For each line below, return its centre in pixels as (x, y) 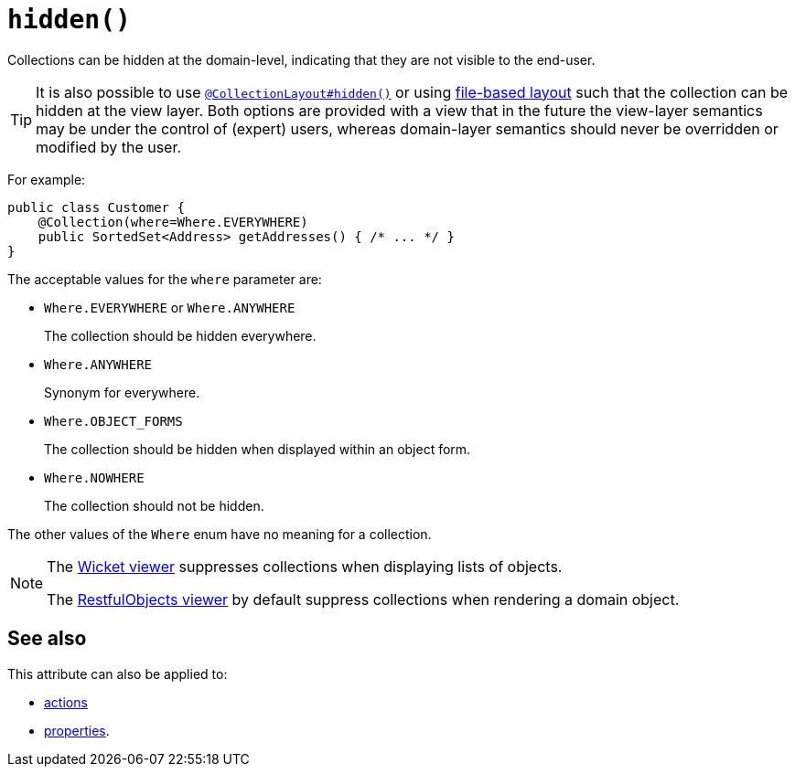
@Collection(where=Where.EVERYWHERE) (173, 222)
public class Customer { (96, 207)
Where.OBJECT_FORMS (113, 421)
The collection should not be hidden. (154, 505)
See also (47, 639)
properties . (77, 730)
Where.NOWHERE (94, 477)
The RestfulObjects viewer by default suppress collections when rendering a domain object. (363, 599)
